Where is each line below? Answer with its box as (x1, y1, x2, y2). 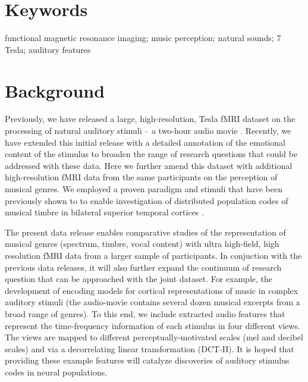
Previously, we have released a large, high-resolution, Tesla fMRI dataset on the (5, 112, 296, 125)
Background (5, 78, 105, 102)
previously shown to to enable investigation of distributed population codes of (5, 194, 288, 206)
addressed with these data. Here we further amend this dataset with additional (5, 159, 293, 171)
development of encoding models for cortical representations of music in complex (5, 284, 298, 296)
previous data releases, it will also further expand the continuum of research (5, 261, 282, 273)
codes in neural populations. (5, 365, 108, 378)
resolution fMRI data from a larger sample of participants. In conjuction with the (5, 249, 302, 261)
